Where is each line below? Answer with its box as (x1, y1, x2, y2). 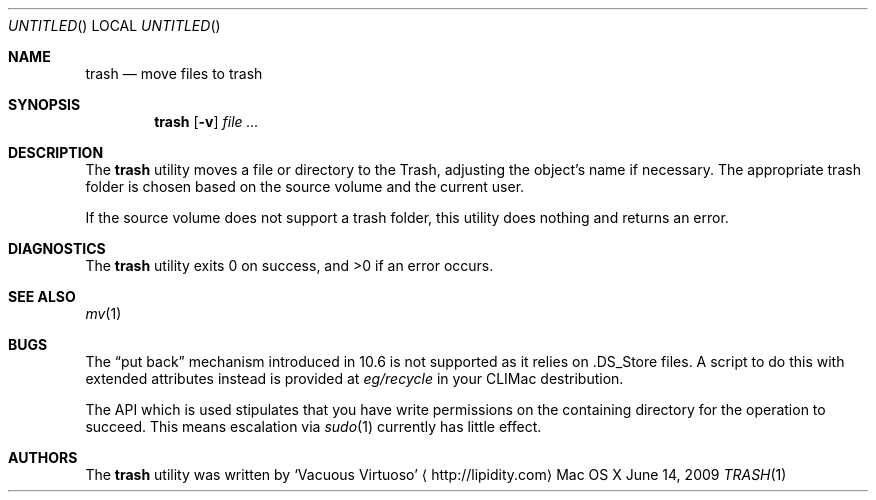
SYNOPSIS (8, 96, 81, 113)
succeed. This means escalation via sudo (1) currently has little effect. (85, 418, 542, 435)
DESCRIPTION (8, 144, 104, 161)
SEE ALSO (8, 288, 76, 305)
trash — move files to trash (85, 65, 263, 82)
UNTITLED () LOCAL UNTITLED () (8, 17, 221, 34)
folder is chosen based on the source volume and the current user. (85, 178, 525, 195)
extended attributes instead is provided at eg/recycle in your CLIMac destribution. (85, 370, 624, 387)
